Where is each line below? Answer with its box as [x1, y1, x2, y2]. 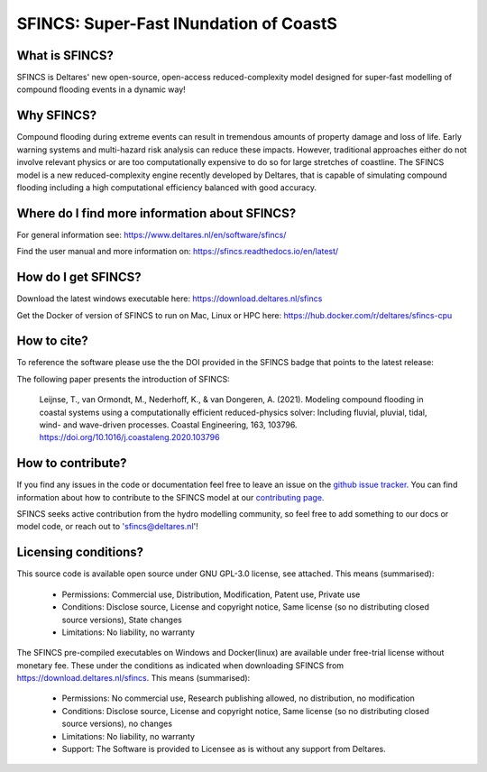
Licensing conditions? [16, 545, 144, 560]
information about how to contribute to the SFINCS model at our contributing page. [16, 492, 325, 502]
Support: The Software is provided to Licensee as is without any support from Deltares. [61, 744, 387, 755]
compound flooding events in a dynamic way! [16, 84, 187, 95]
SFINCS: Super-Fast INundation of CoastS [16, 14, 338, 33]
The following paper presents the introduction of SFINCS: [16, 373, 230, 384]
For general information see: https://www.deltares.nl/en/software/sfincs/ [16, 229, 287, 240]
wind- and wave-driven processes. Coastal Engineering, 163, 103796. [39, 419, 298, 430]
